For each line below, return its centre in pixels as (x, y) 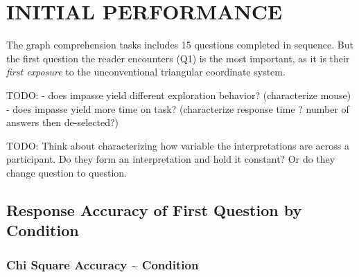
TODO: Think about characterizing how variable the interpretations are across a (178, 145)
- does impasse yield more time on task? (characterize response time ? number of (178, 108)
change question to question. (67, 172)
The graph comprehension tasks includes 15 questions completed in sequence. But (180, 45)
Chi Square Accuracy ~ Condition (103, 264)
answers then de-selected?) (63, 122)
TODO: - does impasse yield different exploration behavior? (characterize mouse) (179, 95)
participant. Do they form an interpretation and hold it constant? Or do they (171, 159)
